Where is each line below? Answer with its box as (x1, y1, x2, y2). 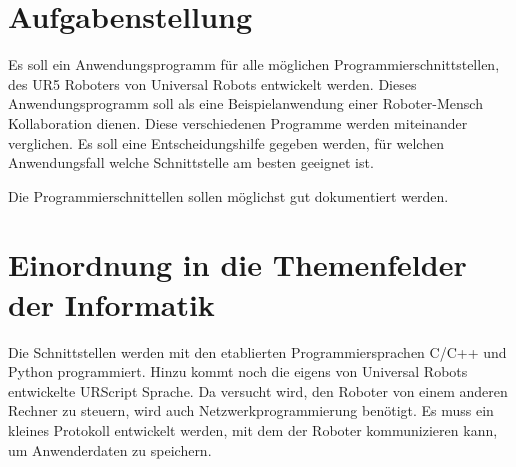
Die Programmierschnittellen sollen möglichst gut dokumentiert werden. (8, 185, 449, 206)
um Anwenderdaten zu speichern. (8, 439, 212, 460)
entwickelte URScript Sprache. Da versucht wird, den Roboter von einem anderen (8, 380, 508, 401)
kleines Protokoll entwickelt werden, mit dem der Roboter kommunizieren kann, (8, 419, 498, 440)
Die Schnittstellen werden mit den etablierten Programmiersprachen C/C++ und (8, 341, 507, 362)
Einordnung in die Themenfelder (8, 244, 467, 285)
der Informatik (8, 283, 215, 324)
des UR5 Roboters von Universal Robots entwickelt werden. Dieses (8, 73, 417, 94)
